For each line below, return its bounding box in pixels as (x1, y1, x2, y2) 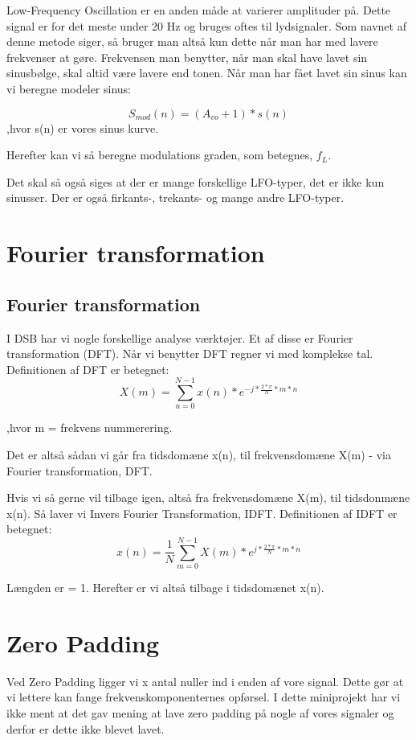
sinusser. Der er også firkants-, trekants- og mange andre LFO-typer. (6, 189, 345, 206)
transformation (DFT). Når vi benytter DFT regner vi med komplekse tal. (6, 345, 373, 362)
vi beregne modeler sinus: (6, 80, 132, 97)
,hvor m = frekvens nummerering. (6, 419, 173, 436)
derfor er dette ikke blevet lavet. (6, 720, 165, 737)
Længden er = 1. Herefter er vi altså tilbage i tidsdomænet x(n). (6, 579, 324, 596)
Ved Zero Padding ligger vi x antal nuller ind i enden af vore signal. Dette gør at (6, 672, 404, 689)
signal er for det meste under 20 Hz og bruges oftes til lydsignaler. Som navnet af (6, 17, 406, 34)
